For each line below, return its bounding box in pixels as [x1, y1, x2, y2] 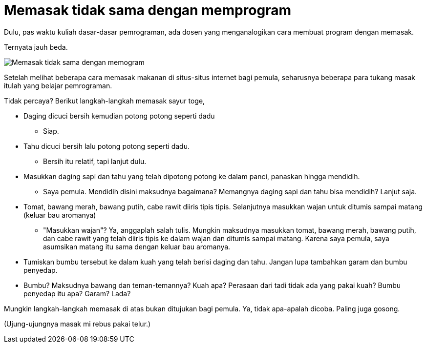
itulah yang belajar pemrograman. [4, 81, 112, 90]
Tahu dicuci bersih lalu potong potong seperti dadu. [23, 142, 190, 150]
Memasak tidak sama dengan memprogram [4, 2, 291, 19]
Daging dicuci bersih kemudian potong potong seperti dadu [23, 111, 215, 120]
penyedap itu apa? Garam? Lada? [23, 289, 131, 298]
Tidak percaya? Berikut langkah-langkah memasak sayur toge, [4, 96, 205, 105]
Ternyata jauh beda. [4, 42, 68, 51]
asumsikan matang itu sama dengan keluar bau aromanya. [43, 242, 231, 251]
